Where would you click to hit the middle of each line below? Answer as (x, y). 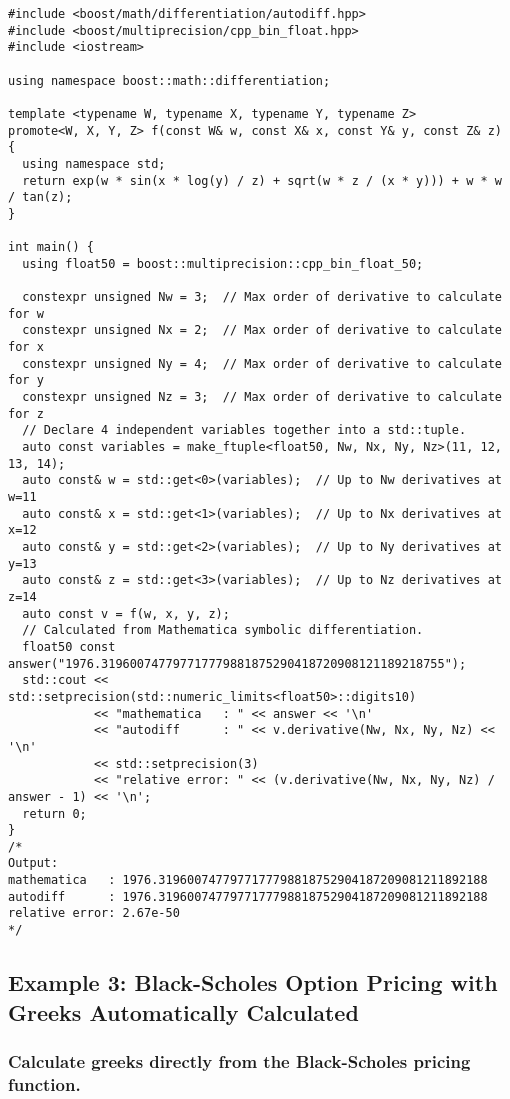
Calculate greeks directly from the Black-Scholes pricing (239, 1060)
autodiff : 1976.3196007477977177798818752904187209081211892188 (248, 896)
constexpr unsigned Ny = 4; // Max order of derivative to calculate (262, 363)
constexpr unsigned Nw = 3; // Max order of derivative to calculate (262, 297)
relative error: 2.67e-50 (94, 913)
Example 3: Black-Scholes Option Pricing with (253, 982)
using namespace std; (94, 163)
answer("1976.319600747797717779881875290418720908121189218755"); (237, 663)
